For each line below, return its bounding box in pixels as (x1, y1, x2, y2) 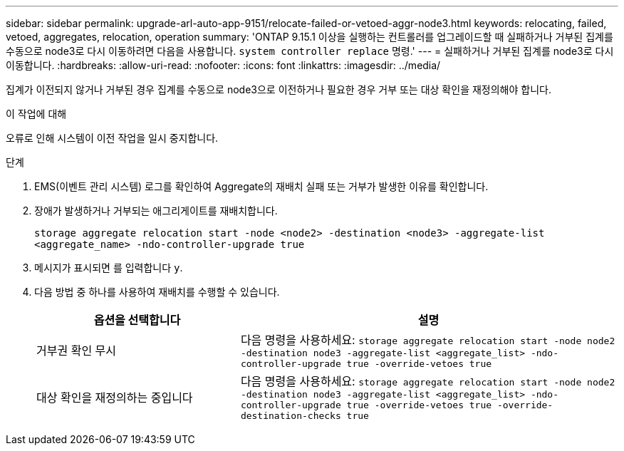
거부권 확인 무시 (36, 343, 117, 358)
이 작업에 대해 (6, 108, 67, 120)
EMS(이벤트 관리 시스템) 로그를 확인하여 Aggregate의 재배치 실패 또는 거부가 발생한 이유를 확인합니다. (34, 180, 489, 192)
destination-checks (240, 410, 341, 421)
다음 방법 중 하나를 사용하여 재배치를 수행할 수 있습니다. (34, 286, 280, 298)
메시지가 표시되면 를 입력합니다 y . (34, 261, 183, 274)
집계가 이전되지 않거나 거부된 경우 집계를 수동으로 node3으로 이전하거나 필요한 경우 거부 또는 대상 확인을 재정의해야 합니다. (6, 83, 551, 95)
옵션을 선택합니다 (93, 313, 181, 327)
